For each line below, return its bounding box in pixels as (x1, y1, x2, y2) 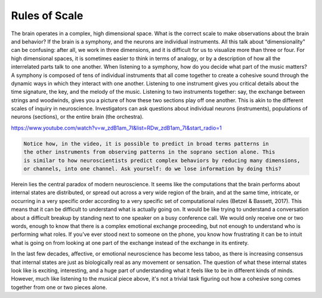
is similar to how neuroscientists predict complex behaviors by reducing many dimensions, (23, 157, 301, 164)
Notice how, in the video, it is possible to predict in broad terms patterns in (23, 140, 270, 147)
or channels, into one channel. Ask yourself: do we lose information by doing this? (23, 165, 281, 172)
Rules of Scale (11, 9, 83, 22)
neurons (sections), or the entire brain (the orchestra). (11, 113, 144, 121)
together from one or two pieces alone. (11, 284, 107, 291)
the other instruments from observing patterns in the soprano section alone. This (23, 149, 275, 155)
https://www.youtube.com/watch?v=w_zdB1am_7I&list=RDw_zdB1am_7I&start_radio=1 (11, 124, 222, 131)
